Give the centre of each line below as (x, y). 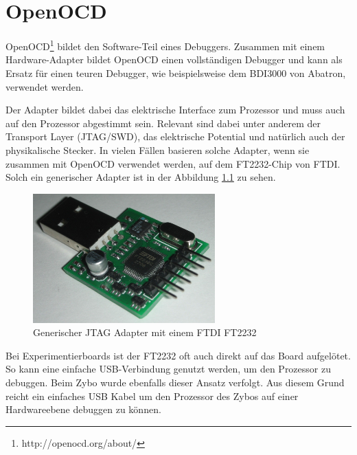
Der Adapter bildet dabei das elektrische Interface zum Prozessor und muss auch (175, 110)
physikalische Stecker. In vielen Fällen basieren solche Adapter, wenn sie (158, 149)
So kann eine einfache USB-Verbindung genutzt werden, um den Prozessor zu (168, 369)
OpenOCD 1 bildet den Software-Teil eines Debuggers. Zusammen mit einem (165, 45)
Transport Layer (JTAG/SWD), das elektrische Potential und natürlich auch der (175, 136)
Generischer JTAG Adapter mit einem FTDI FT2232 (145, 332)
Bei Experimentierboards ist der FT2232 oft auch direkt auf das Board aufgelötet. (178, 355)
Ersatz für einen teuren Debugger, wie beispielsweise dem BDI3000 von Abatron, (176, 73)
